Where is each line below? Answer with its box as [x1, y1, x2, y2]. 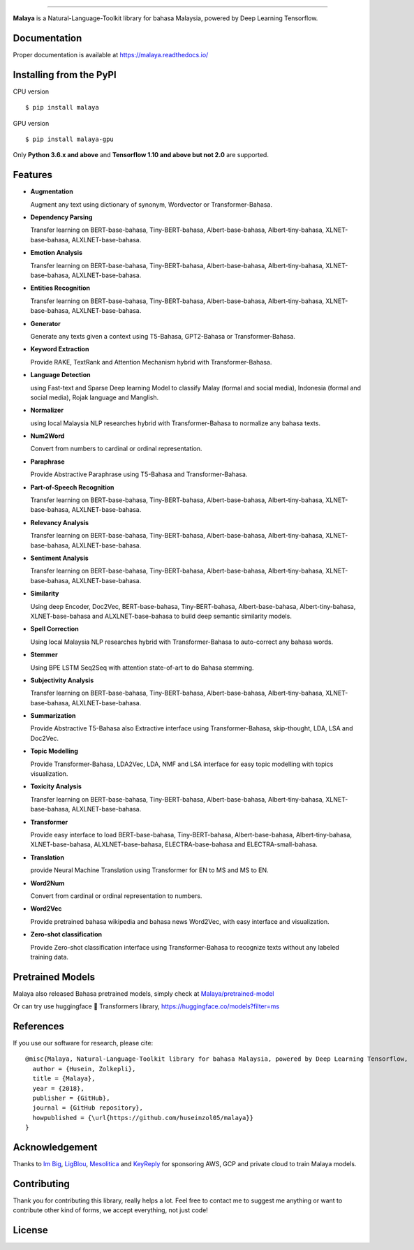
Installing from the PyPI [13, 68, 117, 80]
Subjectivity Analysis [30, 676, 94, 684]
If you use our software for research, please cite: [13, 1039, 154, 1047]
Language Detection [30, 371, 91, 379]
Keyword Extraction [30, 345, 89, 353]
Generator [30, 319, 61, 328]
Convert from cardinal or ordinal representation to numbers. [30, 891, 202, 900]
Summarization [30, 712, 76, 720]
